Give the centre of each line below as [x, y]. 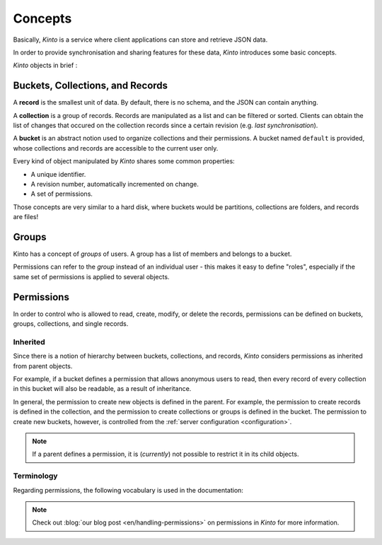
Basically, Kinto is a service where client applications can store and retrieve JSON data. [140, 40]
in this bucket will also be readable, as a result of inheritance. [102, 389]
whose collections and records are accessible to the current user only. [116, 148]
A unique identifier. [58, 174]
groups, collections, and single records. [71, 324]
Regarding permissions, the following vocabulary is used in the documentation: [128, 490]
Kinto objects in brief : [45, 65]
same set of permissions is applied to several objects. [91, 276]
